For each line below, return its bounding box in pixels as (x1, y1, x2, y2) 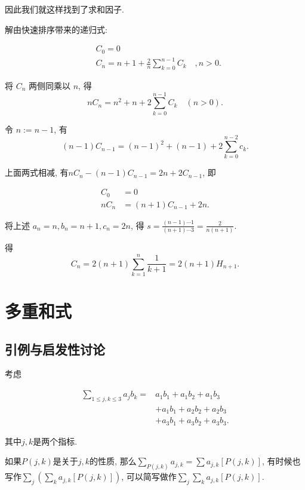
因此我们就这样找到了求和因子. (5, 3, 124, 15)
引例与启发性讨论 (5, 339, 105, 358)
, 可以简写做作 (121, 470, 177, 483)
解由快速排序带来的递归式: (5, 23, 107, 35)
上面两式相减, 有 (5, 166, 69, 179)
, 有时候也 (261, 455, 301, 467)
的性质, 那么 (90, 455, 137, 467)
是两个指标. (33, 434, 78, 447)
